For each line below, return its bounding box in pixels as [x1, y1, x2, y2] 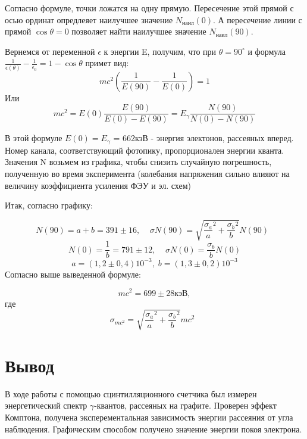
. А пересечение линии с [213, 13, 302, 26]
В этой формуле [5, 132, 62, 144]
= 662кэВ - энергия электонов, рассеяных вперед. [113, 132, 294, 144]
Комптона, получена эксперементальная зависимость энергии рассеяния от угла [5, 411, 293, 423]
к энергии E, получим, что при [104, 45, 217, 57]
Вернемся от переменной [5, 45, 95, 57]
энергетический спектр [5, 399, 87, 412]
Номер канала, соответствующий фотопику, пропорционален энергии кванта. [5, 144, 284, 156]
